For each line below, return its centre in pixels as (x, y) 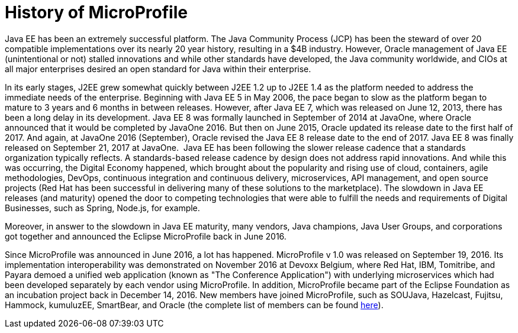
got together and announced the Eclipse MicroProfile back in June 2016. (146, 236)
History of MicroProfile (96, 12)
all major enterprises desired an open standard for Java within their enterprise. (158, 69)
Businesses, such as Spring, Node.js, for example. (102, 208)
